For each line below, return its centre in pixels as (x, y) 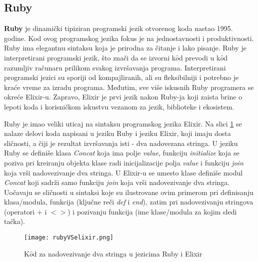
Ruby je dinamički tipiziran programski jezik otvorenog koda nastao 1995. (118, 28)
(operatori (19, 211)
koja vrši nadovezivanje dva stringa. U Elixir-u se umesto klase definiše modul (123, 172)
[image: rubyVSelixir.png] (69, 238)
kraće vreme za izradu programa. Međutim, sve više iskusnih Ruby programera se (129, 87)
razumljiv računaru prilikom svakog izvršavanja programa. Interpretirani (115, 67)
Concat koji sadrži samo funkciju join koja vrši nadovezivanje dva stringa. (117, 182)
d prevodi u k (199, 57)
